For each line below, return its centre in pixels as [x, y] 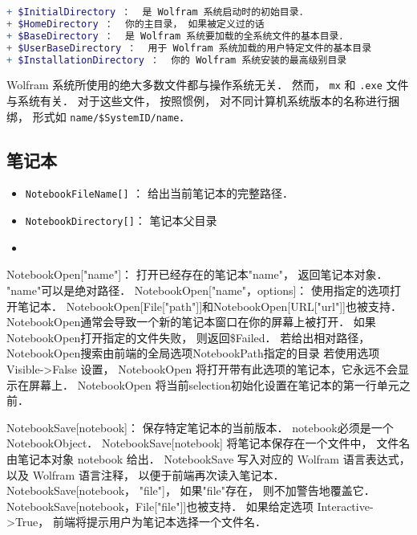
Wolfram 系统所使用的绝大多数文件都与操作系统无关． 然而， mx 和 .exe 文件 [208, 85]
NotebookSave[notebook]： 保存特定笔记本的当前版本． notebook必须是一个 [200, 427]
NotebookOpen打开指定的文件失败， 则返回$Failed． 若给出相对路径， [188, 337]
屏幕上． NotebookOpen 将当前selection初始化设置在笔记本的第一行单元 [214, 384]
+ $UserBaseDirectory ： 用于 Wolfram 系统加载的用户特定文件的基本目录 [189, 48]
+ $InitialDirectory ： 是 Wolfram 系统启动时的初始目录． [158, 12]
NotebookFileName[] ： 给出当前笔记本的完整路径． [159, 193]
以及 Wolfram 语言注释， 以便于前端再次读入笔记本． [146, 474]
